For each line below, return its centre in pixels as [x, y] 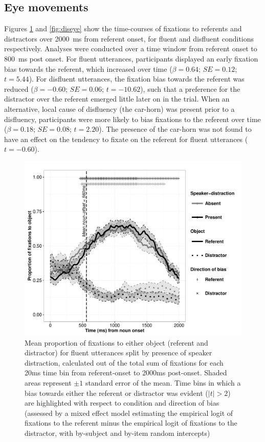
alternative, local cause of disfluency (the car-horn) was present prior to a [119, 108]
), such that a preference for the [190, 88]
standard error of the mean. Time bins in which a [163, 383]
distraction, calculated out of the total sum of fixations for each [124, 362]
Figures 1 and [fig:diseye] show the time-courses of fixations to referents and [123, 28]
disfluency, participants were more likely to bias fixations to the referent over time [132, 119]
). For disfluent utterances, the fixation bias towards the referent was [137, 79]
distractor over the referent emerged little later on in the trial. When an [117, 99]
